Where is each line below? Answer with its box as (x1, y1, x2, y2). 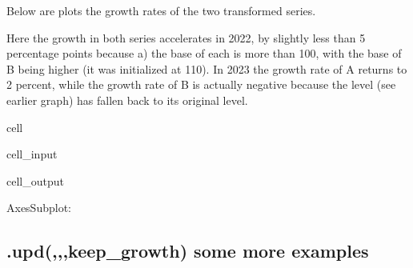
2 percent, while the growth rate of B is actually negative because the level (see (6, 76, 396, 93)
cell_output (6, 172, 64, 189)
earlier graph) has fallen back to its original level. (6, 91, 248, 108)
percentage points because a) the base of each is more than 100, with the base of (6, 45, 402, 62)
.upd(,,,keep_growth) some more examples (6, 238, 369, 263)
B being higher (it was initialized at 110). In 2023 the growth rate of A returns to (6, 60, 407, 77)
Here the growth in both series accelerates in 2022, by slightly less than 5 (6, 29, 366, 46)
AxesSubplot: (6, 199, 71, 216)
